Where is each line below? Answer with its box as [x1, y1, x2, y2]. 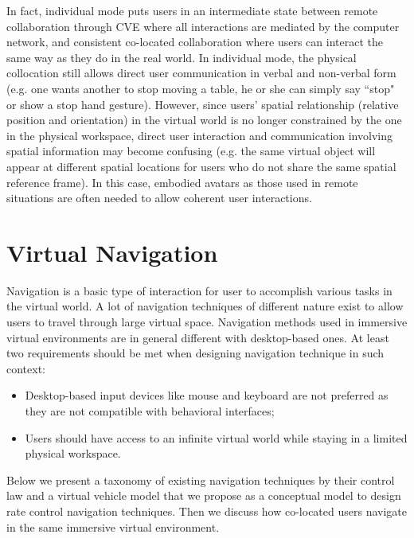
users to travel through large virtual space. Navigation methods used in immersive [6, 314, 408, 330]
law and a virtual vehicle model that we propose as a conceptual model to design [6, 487, 401, 504]
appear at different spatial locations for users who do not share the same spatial [6, 158, 396, 174]
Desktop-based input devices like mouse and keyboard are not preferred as [25, 387, 389, 403]
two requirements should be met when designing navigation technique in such [6, 345, 385, 361]
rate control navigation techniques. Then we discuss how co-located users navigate [6, 502, 407, 519]
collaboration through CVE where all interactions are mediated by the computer [6, 18, 400, 34]
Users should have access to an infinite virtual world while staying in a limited [25, 429, 408, 446]
